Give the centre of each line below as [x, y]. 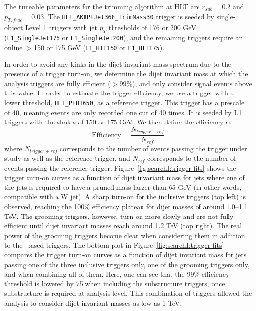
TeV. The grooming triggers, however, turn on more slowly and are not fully [119, 216]
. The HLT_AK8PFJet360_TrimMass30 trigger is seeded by [129, 16]
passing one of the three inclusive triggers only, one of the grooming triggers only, [127, 264]
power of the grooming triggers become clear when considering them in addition [125, 235]
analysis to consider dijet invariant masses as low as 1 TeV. [93, 303]
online [14, 47]
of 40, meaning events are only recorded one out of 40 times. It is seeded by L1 [123, 112]
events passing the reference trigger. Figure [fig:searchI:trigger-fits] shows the [120, 168]
